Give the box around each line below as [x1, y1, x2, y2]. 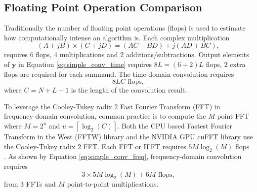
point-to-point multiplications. [67, 179, 159, 189]
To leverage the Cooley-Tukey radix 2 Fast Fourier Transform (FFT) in [4, 101, 220, 111]
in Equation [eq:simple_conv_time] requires [18, 59, 152, 69]
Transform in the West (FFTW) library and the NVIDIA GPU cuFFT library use [4, 131, 253, 141]
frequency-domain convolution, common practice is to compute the [4, 111, 206, 121]
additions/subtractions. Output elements [126, 49, 249, 60]
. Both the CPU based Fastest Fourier [117, 120, 233, 130]
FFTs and [26, 179, 56, 189]
